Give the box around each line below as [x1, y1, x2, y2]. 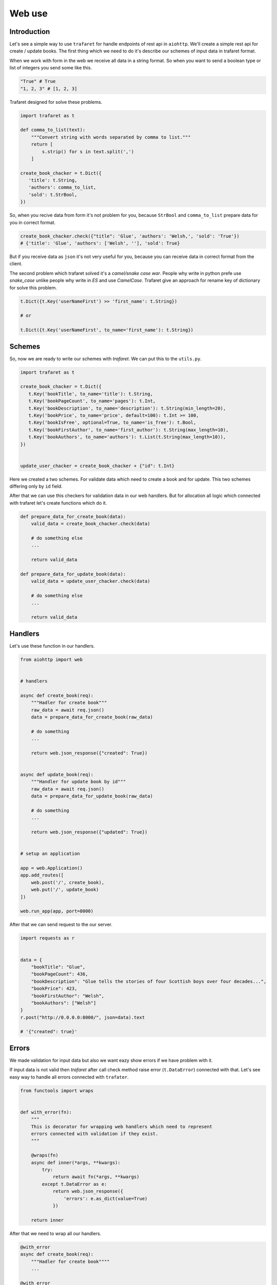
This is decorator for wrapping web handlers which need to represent [31, 1124, 213, 1129]
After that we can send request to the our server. [9, 922, 113, 928]
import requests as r [20, 935, 75, 941]
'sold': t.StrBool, [28, 192, 77, 197]
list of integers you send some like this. [9, 65, 92, 71]
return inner [31, 1217, 64, 1223]
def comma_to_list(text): [20, 127, 86, 133]
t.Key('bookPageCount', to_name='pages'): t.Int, [28, 398, 156, 404]
